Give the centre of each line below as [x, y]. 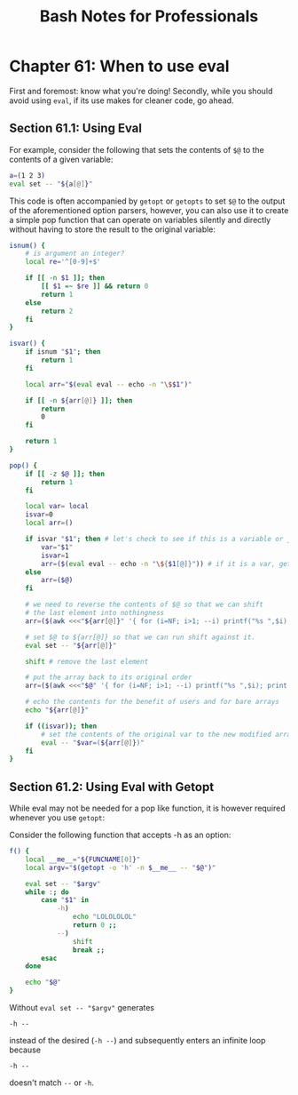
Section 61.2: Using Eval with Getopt [112, 787]
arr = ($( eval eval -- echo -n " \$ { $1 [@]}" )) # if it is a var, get [166, 563]
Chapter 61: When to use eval [119, 66]
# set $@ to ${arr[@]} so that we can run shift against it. [140, 637]
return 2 [57, 311]
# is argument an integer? [75, 254]
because [25, 1050]
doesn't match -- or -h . [52, 1083]
